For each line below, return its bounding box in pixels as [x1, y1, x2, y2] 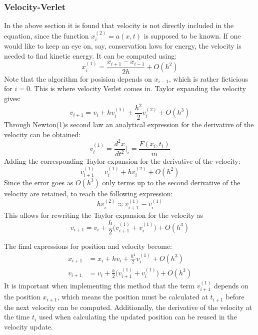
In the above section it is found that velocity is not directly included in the [4, 20, 234, 31]
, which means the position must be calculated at [57, 291, 208, 302]
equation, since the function [4, 30, 89, 41]
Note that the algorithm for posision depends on [4, 73, 152, 84]
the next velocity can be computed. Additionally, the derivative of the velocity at [4, 301, 252, 312]
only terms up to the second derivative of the [102, 177, 240, 187]
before [225, 291, 244, 302]
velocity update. [4, 321, 53, 332]
